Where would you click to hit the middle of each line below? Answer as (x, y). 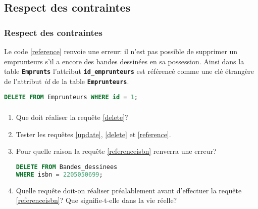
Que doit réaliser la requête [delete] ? (72, 117)
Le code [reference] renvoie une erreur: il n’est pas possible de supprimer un (121, 51)
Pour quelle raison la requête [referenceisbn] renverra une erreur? (116, 151)
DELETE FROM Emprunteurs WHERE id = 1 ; (71, 97)
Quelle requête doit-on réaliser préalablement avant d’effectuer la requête (129, 190)
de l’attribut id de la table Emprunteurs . (67, 81)
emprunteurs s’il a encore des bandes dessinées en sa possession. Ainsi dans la (124, 61)
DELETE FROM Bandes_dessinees (67, 167)
